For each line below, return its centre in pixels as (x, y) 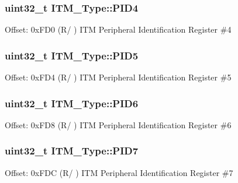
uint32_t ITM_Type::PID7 (72, 151)
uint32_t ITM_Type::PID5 (72, 55)
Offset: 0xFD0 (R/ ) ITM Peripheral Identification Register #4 (118, 29)
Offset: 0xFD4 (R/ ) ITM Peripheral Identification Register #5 (118, 77)
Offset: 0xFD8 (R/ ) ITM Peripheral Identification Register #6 (118, 124)
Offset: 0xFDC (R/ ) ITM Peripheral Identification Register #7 (119, 172)
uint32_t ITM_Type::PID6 (72, 103)
